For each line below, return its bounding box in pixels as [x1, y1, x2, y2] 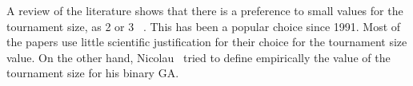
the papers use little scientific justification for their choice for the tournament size [6, 33, 407, 50]
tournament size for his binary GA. [6, 64, 179, 81]
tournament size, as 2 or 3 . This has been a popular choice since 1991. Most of [6, 18, 401, 34]
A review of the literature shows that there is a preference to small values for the [6, 2, 403, 18]
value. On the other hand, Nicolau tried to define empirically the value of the [6, 49, 391, 65]
